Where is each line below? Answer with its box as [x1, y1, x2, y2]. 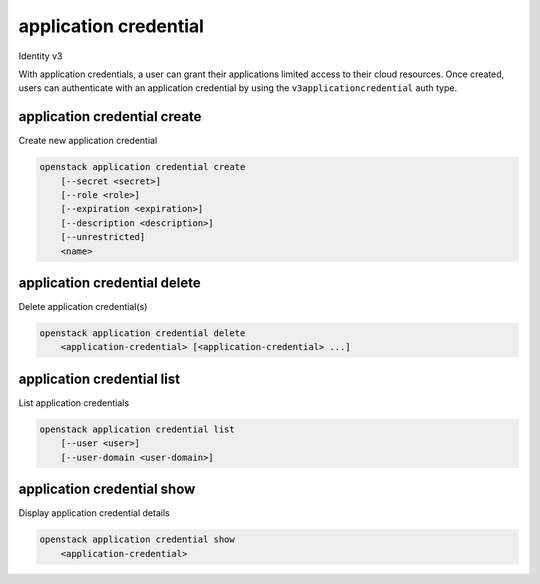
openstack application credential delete [39, 328, 246, 339]
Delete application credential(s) [18, 301, 148, 313]
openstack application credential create [39, 161, 246, 173]
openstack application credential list [39, 423, 235, 435]
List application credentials [18, 396, 130, 409]
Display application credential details [18, 507, 170, 519]
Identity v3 [18, 50, 63, 62]
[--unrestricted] [60, 231, 146, 243]
